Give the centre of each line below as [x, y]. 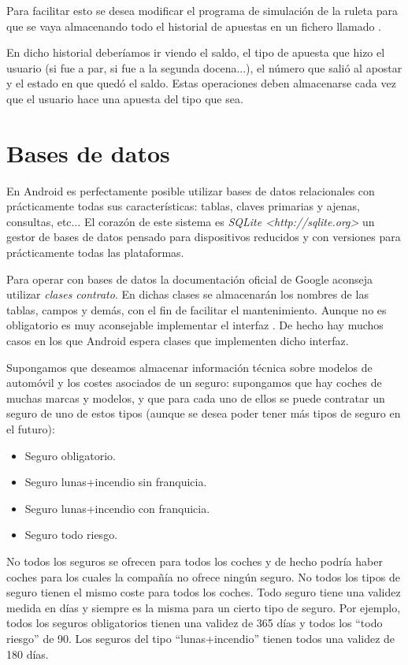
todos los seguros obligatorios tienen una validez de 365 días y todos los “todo [195, 623]
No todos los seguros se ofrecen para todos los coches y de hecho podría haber [195, 561]
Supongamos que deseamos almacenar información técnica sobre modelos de [189, 367]
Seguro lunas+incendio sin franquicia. [116, 482]
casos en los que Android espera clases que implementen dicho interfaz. [178, 341]
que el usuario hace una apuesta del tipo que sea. [125, 98]
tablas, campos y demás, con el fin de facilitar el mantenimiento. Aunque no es [197, 309]
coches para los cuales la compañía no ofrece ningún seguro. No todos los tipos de [203, 576]
